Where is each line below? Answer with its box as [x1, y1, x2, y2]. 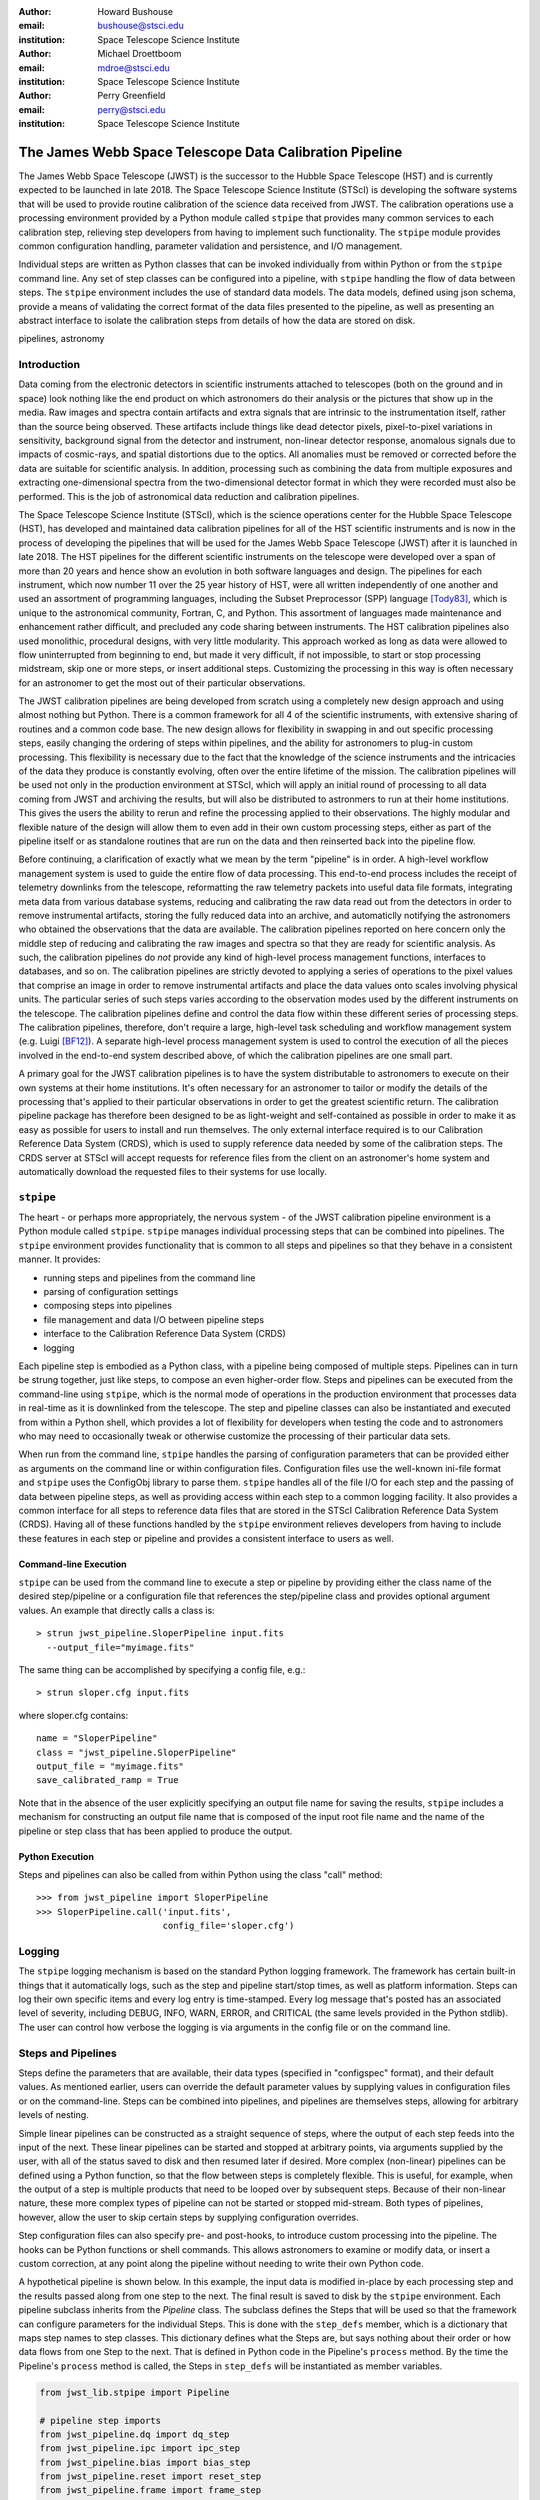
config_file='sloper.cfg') [162, 1920, 295, 1932]
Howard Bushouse [97, 6, 174, 17]
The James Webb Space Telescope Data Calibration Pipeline [18, 143, 403, 160]
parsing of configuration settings [43, 1286, 179, 1298]
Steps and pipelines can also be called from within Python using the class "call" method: [18, 1868, 383, 1880]
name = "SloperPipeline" [36, 1733, 158, 1744]
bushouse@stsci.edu [97, 20, 184, 32]
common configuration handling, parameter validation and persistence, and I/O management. [18, 240, 403, 252]
